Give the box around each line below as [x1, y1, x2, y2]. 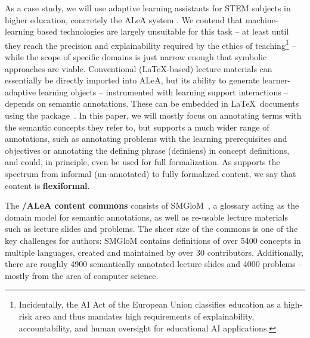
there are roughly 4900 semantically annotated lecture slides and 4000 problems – [5, 258, 303, 270]
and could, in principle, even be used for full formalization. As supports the [5, 156, 280, 168]
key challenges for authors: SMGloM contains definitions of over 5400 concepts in [5, 234, 301, 246]
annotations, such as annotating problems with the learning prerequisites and [5, 132, 287, 145]
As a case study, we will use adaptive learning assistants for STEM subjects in [5, 2, 291, 14]
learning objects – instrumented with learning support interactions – [38, 85, 289, 98]
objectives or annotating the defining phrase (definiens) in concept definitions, [5, 144, 290, 156]
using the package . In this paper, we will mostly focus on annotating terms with [5, 109, 302, 121]
